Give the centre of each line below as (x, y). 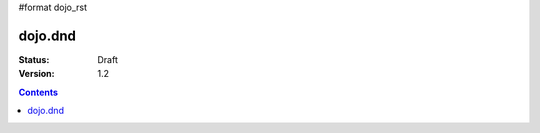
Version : (36, 74)
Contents (38, 92)
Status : (34, 59)
